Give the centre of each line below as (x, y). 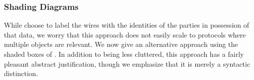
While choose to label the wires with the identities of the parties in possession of (127, 25)
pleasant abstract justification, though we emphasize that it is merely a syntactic (127, 63)
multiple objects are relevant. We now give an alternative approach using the (121, 44)
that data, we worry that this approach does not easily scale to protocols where (125, 34)
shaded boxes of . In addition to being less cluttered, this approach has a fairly (124, 54)
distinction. (21, 73)
